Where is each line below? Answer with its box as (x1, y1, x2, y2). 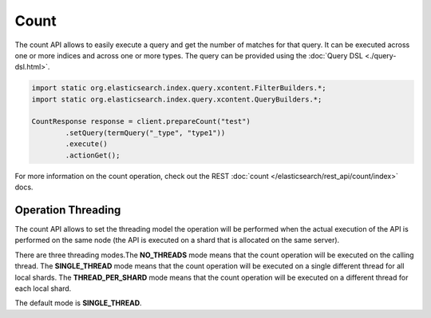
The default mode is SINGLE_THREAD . (14, 298, 143, 308)
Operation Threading (14, 203, 121, 217)
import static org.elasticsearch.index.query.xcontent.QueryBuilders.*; (31, 94, 322, 104)
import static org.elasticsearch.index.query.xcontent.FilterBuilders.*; (31, 84, 326, 93)
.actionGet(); (65, 150, 121, 160)
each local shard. (14, 284, 72, 293)
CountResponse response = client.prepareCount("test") (31, 117, 251, 126)
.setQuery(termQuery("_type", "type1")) (65, 128, 226, 137)
